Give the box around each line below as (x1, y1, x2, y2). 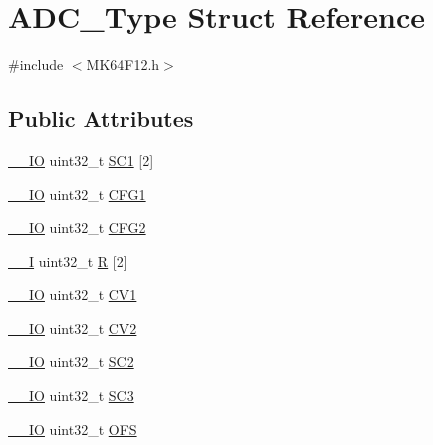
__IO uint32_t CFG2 (8, 217, 146, 238)
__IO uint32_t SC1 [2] (8, 149, 154, 170)
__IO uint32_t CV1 (8, 284, 137, 305)
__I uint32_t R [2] (8, 250, 128, 271)
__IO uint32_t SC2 (8, 351, 134, 372)
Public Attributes (8, 103, 194, 134)
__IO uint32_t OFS (8, 418, 137, 439)
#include (8, 54, 64, 75)
